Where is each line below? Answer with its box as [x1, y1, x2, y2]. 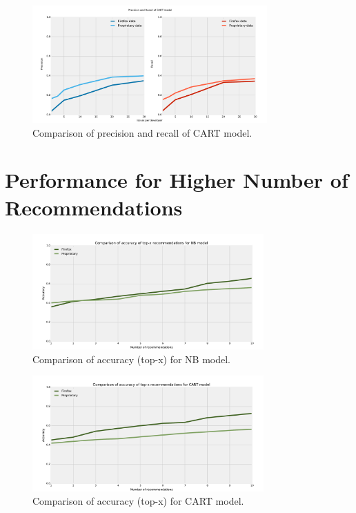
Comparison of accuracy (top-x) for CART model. [32, 494, 244, 508]
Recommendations [5, 193, 183, 221]
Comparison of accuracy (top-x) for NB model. [32, 351, 230, 366]
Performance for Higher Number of [5, 166, 348, 194]
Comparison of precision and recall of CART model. [32, 125, 253, 139]
